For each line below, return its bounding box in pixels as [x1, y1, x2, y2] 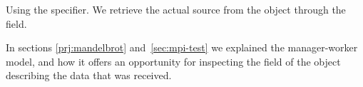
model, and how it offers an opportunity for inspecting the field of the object [6, 53, 341, 68]
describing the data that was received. [6, 68, 172, 83]
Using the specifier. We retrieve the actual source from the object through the [6, 2, 346, 16]
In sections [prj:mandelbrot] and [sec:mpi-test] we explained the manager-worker [6, 40, 358, 55]
